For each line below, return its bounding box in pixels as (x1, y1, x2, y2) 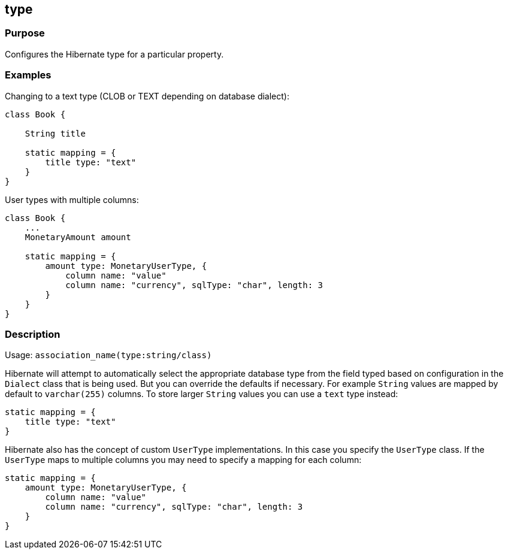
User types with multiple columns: (5, 194, 139, 205)
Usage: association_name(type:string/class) (5, 350, 212, 361)
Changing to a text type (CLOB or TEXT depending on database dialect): (5, 90, 289, 101)
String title (25, 128, 86, 138)
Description (5, 328, 61, 340)
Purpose (5, 27, 45, 40)
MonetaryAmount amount (25, 232, 131, 242)
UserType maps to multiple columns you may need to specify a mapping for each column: (5, 455, 362, 465)
